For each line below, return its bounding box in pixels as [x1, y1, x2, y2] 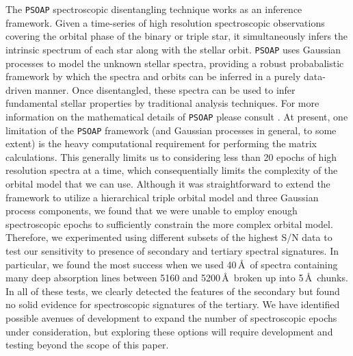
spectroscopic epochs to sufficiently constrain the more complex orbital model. [5, 216, 333, 231]
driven [5, 82, 32, 97]
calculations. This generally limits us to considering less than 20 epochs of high [5, 149, 337, 164]
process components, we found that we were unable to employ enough [5, 203, 298, 218]
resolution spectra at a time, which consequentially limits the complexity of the [5, 163, 338, 177]
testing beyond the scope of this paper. [5, 338, 169, 352]
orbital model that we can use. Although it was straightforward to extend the [5, 176, 330, 190]
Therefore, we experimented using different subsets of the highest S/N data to [5, 230, 332, 244]
